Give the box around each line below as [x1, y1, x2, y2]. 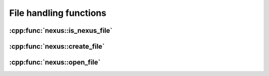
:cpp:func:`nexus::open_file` [9, 58, 101, 67]
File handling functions [9, 7, 107, 18]
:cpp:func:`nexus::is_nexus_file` [9, 26, 113, 35]
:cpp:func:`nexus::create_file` [9, 42, 105, 51]
